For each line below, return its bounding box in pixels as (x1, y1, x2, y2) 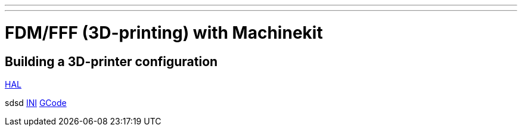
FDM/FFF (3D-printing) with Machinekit (5, 22, 323, 43)
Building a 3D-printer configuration (5, 54, 218, 69)
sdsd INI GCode (5, 97, 67, 108)
